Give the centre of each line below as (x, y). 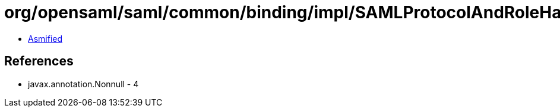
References (39, 61)
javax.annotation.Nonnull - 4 (83, 84)
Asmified (45, 38)
